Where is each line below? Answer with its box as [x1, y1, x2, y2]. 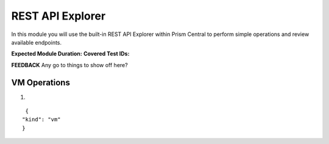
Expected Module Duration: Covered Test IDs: [11, 50, 130, 57]
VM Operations [11, 77, 70, 88]
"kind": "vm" [22, 116, 61, 123]
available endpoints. [11, 38, 62, 46]
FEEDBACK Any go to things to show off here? [11, 61, 128, 68]
